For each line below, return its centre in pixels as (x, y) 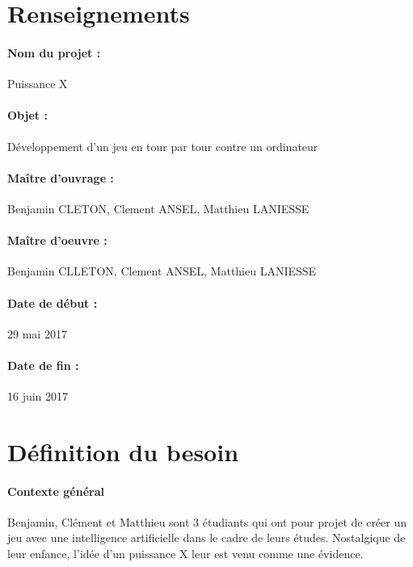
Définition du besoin (123, 451)
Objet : (27, 115)
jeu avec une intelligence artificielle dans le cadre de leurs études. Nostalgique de (206, 538)
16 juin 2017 (38, 396)
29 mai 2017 (37, 333)
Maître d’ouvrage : (61, 177)
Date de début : (53, 302)
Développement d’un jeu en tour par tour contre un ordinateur (163, 146)
